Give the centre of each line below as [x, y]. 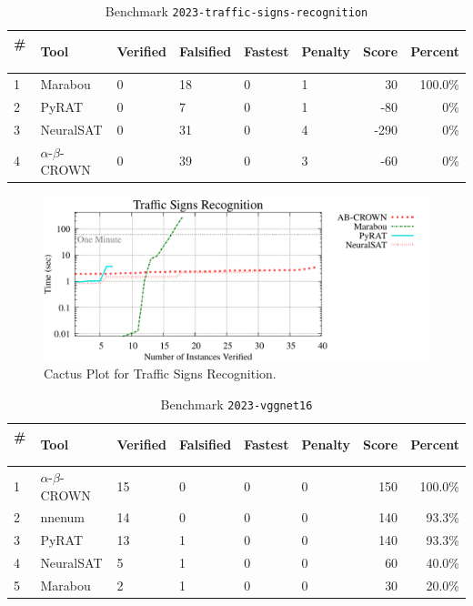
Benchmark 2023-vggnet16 [236, 404]
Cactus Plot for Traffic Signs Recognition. [160, 374]
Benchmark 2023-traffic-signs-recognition [236, 11]
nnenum [62, 517]
